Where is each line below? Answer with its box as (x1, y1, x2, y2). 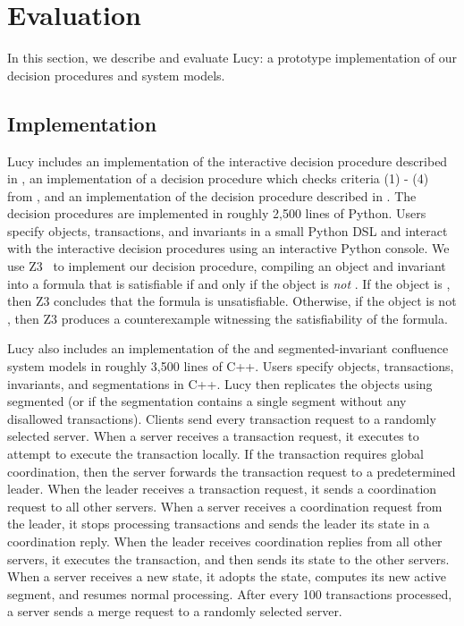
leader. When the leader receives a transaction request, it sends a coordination (7, 479, 437, 498)
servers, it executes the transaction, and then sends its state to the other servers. (7, 549, 450, 568)
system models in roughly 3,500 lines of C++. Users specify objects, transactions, (7, 357, 454, 376)
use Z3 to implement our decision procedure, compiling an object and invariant (7, 257, 446, 275)
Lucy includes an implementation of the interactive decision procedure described (7, 151, 448, 170)
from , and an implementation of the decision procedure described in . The (7, 186, 417, 205)
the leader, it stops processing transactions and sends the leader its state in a (7, 514, 430, 533)
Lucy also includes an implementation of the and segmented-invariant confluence (7, 339, 449, 358)
